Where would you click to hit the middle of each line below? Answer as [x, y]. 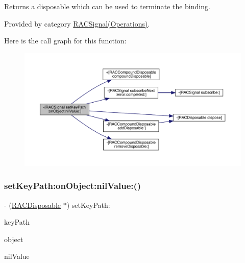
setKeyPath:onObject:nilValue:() [73, 186]
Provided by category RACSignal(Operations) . [77, 23]
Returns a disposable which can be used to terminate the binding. [107, 6]
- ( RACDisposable [32, 205]
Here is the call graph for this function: [65, 41]
